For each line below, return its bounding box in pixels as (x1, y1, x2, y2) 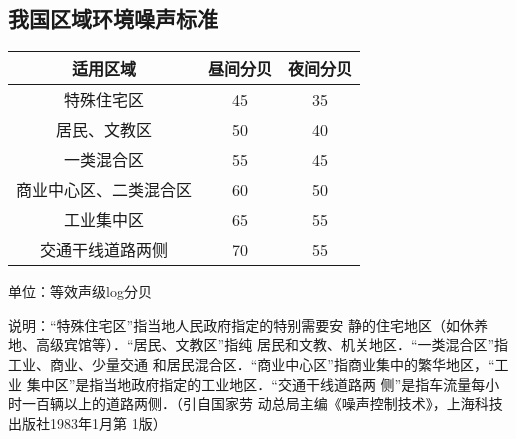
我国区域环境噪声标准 (8, 3, 218, 34)
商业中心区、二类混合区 (16, 178, 193, 202)
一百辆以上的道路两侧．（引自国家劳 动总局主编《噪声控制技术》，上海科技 (21, 393, 503, 414)
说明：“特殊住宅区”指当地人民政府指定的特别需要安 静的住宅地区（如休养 (8, 314, 488, 335)
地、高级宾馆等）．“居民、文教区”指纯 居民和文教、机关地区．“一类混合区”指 (8, 334, 509, 355)
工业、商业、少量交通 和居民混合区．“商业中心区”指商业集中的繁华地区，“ (8, 353, 495, 374)
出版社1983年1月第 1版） (8, 412, 167, 433)
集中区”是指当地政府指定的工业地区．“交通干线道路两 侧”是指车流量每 (26, 373, 486, 394)
